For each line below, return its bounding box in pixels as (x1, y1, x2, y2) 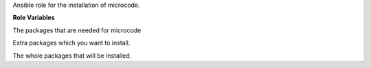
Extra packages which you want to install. (12, 38, 131, 47)
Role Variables (12, 14, 55, 22)
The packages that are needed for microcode (12, 26, 142, 34)
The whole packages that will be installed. (12, 52, 132, 60)
